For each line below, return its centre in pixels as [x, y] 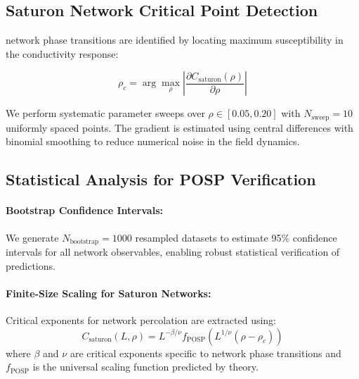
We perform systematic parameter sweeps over [105, 113]
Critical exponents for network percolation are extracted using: [141, 320]
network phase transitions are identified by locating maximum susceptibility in [175, 40]
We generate [32, 237]
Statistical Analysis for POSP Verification [161, 179]
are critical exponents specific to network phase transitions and [205, 353]
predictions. [31, 265]
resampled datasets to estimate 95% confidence [236, 237]
